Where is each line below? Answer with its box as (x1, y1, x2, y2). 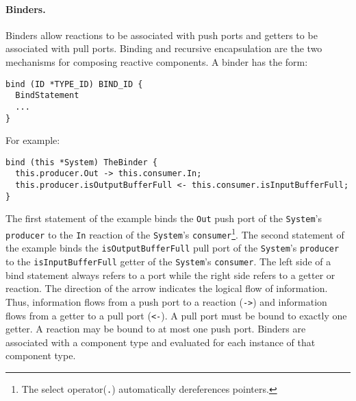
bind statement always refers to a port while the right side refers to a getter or (5, 267, 335, 282)
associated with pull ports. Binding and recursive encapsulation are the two (5, 41, 322, 56)
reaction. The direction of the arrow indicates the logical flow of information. (5, 281, 328, 295)
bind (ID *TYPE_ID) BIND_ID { (5, 79, 143, 89)
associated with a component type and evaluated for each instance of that (5, 335, 316, 349)
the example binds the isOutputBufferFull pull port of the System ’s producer (5, 241, 340, 255)
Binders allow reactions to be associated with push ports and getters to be (5, 27, 318, 42)
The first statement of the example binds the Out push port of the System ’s (5, 211, 322, 226)
